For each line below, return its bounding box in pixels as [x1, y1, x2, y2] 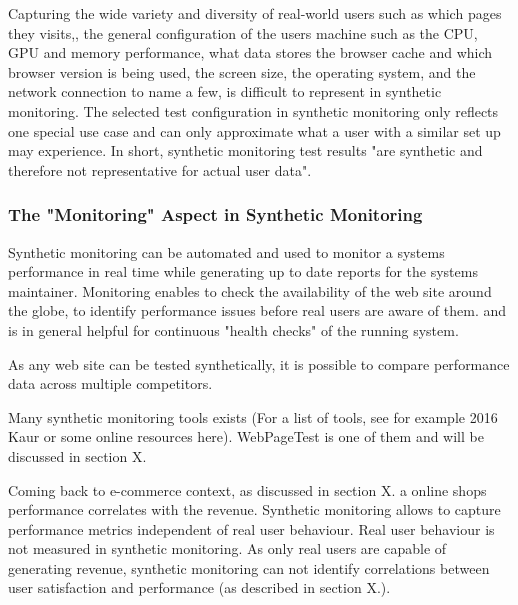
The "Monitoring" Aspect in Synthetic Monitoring [8, 202, 423, 227]
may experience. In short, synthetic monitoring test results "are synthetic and [8, 140, 483, 161]
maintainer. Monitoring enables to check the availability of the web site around [8, 280, 492, 301]
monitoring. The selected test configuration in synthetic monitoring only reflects [8, 100, 499, 121]
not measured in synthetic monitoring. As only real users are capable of [8, 538, 447, 559]
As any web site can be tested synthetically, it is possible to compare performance [8, 353, 510, 374]
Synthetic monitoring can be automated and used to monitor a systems [8, 241, 445, 262]
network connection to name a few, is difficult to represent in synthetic [8, 81, 442, 102]
